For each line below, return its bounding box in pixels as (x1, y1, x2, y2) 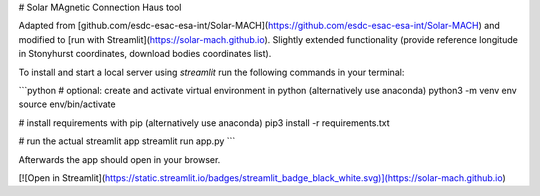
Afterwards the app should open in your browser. (18, 153, 221, 165)
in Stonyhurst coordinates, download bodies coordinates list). (18, 48, 272, 60)
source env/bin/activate (18, 98, 116, 110)
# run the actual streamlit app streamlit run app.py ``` (18, 135, 236, 147)
